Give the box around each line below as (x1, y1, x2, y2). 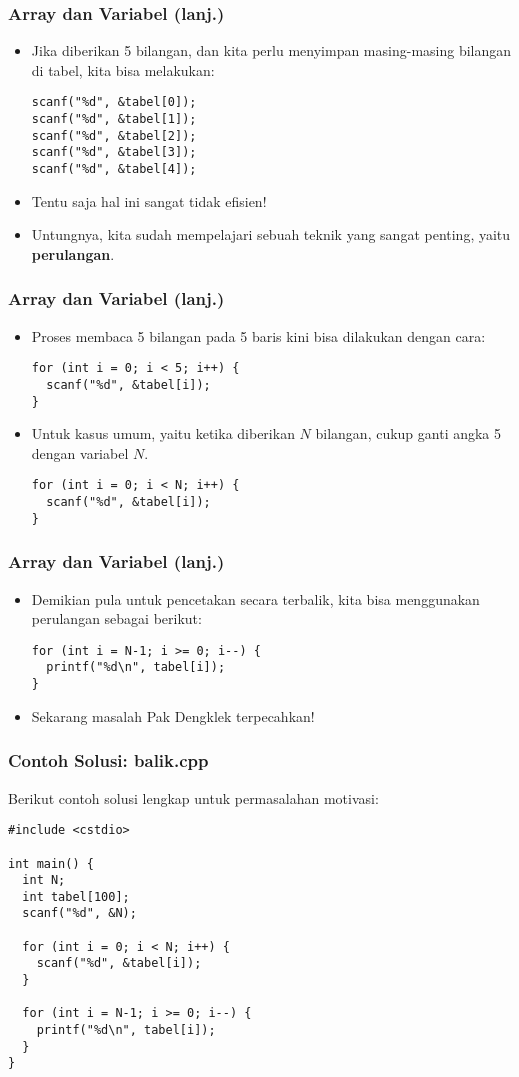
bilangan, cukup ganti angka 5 (315, 423, 502, 444)
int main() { (8, 856, 94, 871)
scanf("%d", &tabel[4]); (31, 162, 197, 177)
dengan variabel (31, 442, 129, 463)
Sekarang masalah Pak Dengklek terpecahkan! (31, 705, 315, 726)
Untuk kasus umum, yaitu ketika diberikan (31, 423, 295, 444)
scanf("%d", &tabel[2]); (31, 128, 197, 143)
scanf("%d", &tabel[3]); (31, 145, 197, 160)
